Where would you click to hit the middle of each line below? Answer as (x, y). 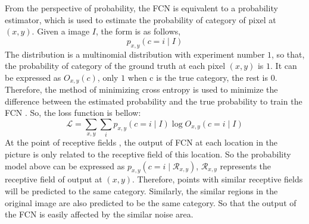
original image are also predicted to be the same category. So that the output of (151, 202)
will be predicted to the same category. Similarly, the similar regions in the (141, 190)
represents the (246, 165)
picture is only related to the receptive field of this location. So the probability (148, 154)
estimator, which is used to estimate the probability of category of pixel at (141, 19)
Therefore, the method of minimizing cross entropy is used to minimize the (141, 89)
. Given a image (61, 31)
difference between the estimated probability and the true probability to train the (154, 101)
